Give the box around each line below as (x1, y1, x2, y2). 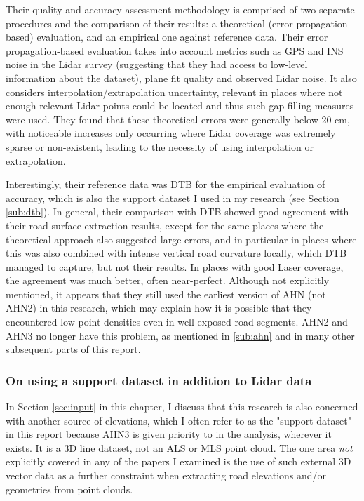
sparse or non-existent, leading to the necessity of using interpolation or (6, 139, 314, 154)
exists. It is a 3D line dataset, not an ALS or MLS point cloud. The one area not (6, 440, 353, 455)
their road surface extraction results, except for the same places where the (6, 218, 324, 232)
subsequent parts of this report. (6, 342, 141, 356)
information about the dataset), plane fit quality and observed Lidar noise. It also (6, 70, 357, 85)
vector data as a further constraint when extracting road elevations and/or (6, 468, 327, 483)
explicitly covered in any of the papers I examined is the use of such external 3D (6, 454, 351, 469)
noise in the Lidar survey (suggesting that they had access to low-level (6, 57, 308, 72)
